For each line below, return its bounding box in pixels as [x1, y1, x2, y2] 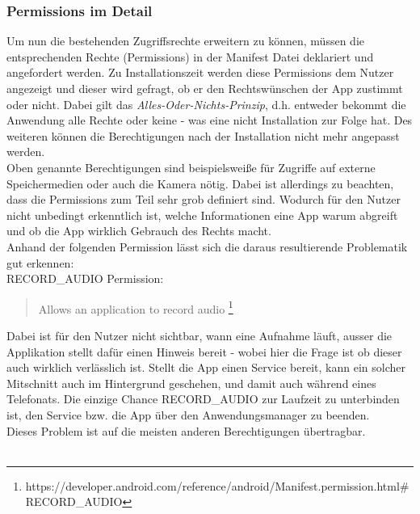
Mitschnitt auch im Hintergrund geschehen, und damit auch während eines [6, 374, 376, 391]
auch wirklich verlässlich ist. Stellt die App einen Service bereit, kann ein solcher [6, 359, 406, 376]
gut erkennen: [6, 254, 74, 271]
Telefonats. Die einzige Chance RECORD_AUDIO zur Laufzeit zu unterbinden [6, 390, 400, 407]
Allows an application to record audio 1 [38, 297, 233, 317]
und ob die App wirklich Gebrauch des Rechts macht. [6, 222, 271, 239]
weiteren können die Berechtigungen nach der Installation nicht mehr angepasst [6, 127, 400, 144]
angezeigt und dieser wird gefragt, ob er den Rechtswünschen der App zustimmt [6, 80, 403, 96]
